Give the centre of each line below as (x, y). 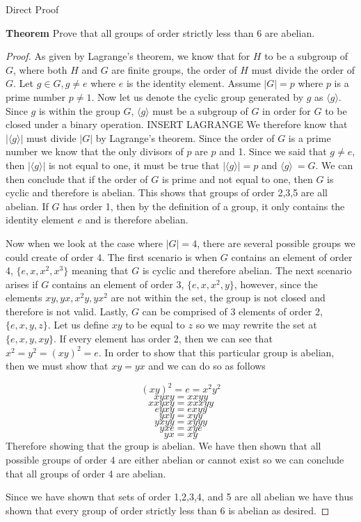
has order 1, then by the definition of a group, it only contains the (204, 206)
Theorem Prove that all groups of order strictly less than (130, 32)
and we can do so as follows (207, 366)
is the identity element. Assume (193, 83)
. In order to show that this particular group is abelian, (216, 352)
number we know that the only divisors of (95, 151)
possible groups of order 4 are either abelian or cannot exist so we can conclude (175, 459)
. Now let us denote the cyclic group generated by (198, 96)
